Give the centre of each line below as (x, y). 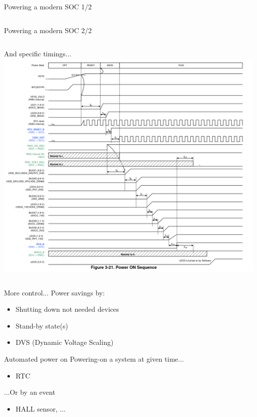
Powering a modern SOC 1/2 (48, 6)
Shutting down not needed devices (67, 309)
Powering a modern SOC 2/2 (48, 30)
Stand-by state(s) (42, 325)
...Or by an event (30, 392)
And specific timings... (38, 54)
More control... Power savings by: (54, 292)
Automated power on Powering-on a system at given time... (94, 358)
